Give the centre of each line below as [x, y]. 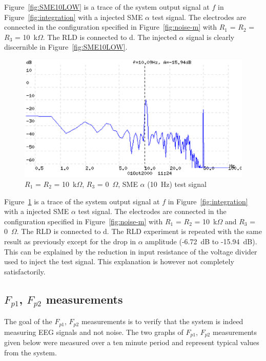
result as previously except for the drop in [70, 241]
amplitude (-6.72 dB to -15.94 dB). [201, 241]
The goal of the [28, 321]
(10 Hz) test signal [177, 184]
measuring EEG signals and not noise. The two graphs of [94, 332]
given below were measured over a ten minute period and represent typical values [132, 342]
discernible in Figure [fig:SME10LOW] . [66, 47]
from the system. [30, 352]
